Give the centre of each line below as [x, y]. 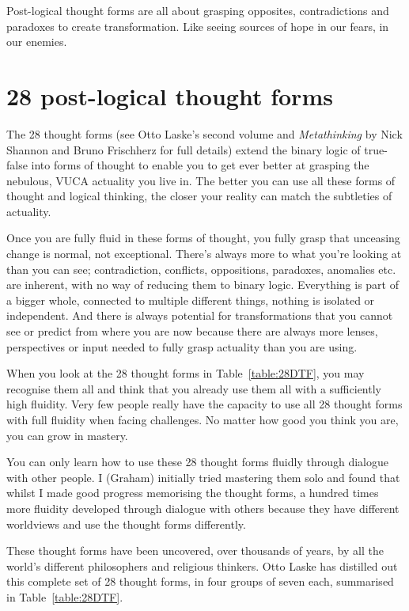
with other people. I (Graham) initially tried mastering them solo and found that [203, 477]
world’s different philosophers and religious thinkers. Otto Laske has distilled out [202, 565]
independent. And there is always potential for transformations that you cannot [200, 315]
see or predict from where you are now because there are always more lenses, [192, 331]
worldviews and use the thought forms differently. [126, 524]
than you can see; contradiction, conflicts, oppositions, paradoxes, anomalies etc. [201, 269]
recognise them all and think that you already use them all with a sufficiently [194, 388]
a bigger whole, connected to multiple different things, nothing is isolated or [191, 300]
